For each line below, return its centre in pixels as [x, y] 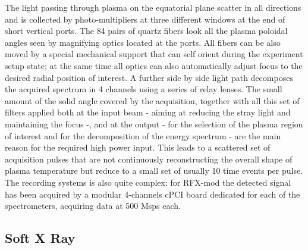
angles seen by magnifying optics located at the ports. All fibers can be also [143, 42]
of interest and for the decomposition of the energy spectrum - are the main [143, 135]
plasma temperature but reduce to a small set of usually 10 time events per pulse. [154, 171]
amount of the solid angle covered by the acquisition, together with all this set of [152, 100]
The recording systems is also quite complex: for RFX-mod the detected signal [148, 182]
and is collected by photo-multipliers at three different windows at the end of [145, 19]
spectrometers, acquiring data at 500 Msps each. [93, 206]
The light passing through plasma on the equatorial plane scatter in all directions [153, 7]
